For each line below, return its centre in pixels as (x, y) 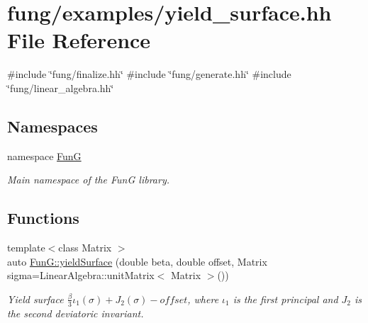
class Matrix (85, 248)
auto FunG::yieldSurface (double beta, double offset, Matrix (137, 261)
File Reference (79, 40)
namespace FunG (44, 155)
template (26, 248)
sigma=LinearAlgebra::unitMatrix (81, 275)
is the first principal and (285, 299)
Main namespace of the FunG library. (88, 180)
